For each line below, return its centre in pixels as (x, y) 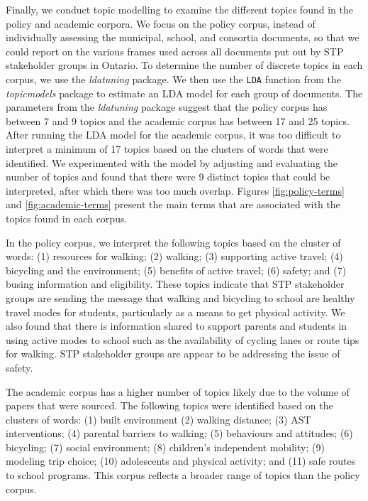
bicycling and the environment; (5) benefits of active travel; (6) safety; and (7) (176, 270)
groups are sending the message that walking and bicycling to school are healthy (180, 297)
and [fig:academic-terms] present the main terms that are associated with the (173, 204)
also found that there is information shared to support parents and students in (177, 326)
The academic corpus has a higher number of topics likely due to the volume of (178, 391)
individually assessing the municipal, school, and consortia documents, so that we (183, 37)
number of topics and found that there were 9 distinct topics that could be (168, 177)
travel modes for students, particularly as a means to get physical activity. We (175, 312)
